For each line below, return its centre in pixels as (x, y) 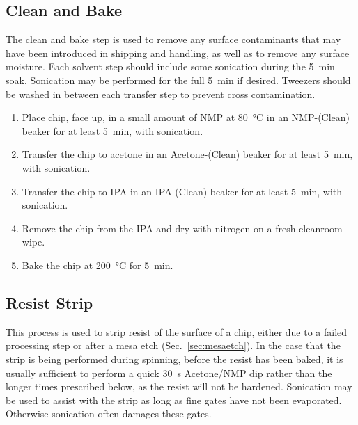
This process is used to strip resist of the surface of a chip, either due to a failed (177, 331)
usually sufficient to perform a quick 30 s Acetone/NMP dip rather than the (169, 372)
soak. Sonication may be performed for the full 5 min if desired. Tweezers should (178, 80)
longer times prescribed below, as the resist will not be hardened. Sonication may (179, 386)
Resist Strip (49, 302)
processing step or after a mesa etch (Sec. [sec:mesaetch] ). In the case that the (173, 345)
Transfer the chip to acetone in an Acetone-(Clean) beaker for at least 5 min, (187, 154)
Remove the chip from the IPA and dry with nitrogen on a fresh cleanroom (182, 228)
